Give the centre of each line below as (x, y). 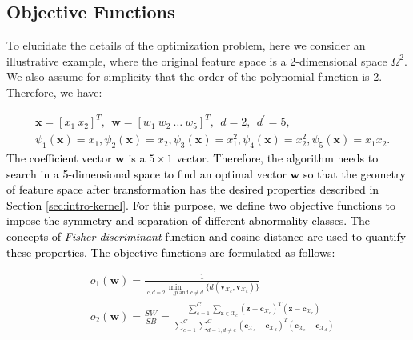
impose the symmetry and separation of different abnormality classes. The (188, 220)
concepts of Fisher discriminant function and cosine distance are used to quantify (206, 236)
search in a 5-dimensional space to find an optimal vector (146, 173)
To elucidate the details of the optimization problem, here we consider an (186, 45)
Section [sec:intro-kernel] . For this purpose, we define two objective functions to (201, 204)
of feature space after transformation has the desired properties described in (193, 189)
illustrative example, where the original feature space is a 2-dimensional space (197, 60)
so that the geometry (354, 173)
